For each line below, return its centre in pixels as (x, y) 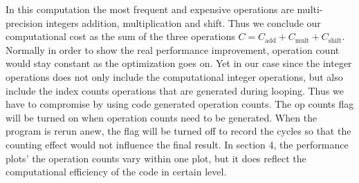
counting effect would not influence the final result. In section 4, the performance (177, 144)
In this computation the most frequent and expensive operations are (150, 9)
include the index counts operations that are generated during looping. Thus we (175, 90)
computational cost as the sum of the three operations (120, 36)
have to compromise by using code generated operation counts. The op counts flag (180, 104)
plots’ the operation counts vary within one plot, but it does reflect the (156, 158)
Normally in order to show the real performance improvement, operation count (173, 49)
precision (24, 22)
